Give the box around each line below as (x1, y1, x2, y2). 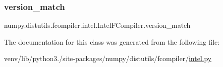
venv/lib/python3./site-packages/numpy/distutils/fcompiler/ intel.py (4, 53, 212, 64)
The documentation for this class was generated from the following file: (4, 36, 220, 47)
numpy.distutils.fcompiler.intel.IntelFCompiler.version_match (4, 20, 191, 30)
